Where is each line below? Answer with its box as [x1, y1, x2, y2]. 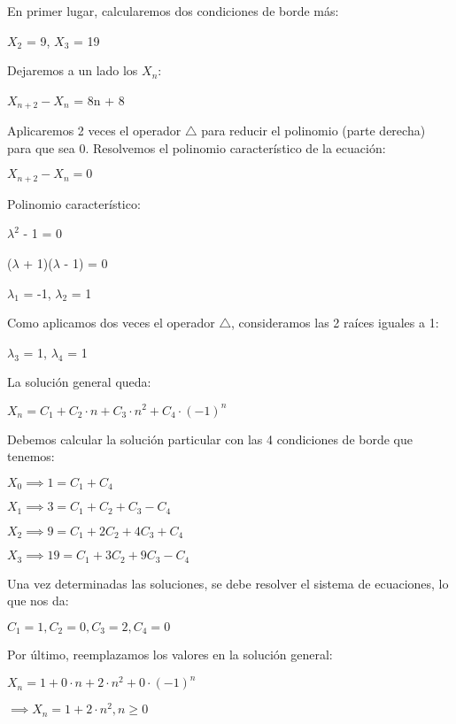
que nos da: [7, 591, 69, 610]
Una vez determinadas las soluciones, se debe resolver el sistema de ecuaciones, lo [7, 574, 449, 592]
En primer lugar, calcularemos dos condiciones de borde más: [7, 2, 339, 19]
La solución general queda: [7, 373, 151, 391]
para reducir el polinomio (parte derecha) [201, 121, 426, 140]
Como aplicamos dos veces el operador [7, 313, 215, 332]
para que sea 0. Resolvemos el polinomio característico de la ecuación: [7, 138, 386, 157]
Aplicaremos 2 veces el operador [7, 121, 182, 140]
